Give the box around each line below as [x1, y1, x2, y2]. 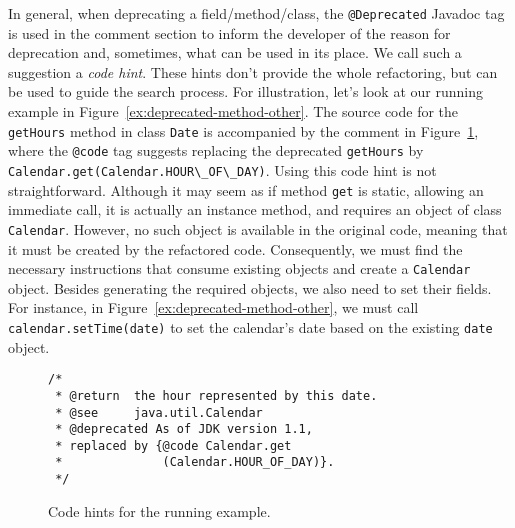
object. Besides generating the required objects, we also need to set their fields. [8, 277, 492, 298]
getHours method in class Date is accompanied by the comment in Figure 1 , [8, 120, 479, 141]
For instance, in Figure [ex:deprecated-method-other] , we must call [8, 297, 419, 318]
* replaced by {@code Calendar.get [55, 438, 292, 453]
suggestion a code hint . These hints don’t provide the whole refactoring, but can [8, 61, 498, 82]
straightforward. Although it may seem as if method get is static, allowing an [8, 179, 484, 200]
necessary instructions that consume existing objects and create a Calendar [8, 258, 471, 279]
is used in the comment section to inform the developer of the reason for [8, 22, 451, 43]
